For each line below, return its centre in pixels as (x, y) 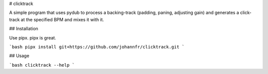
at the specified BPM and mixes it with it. (62, 19)
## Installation (24, 29)
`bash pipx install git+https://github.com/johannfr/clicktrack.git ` (97, 47)
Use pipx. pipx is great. (33, 37)
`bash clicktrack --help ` (42, 65)
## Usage (19, 56)
